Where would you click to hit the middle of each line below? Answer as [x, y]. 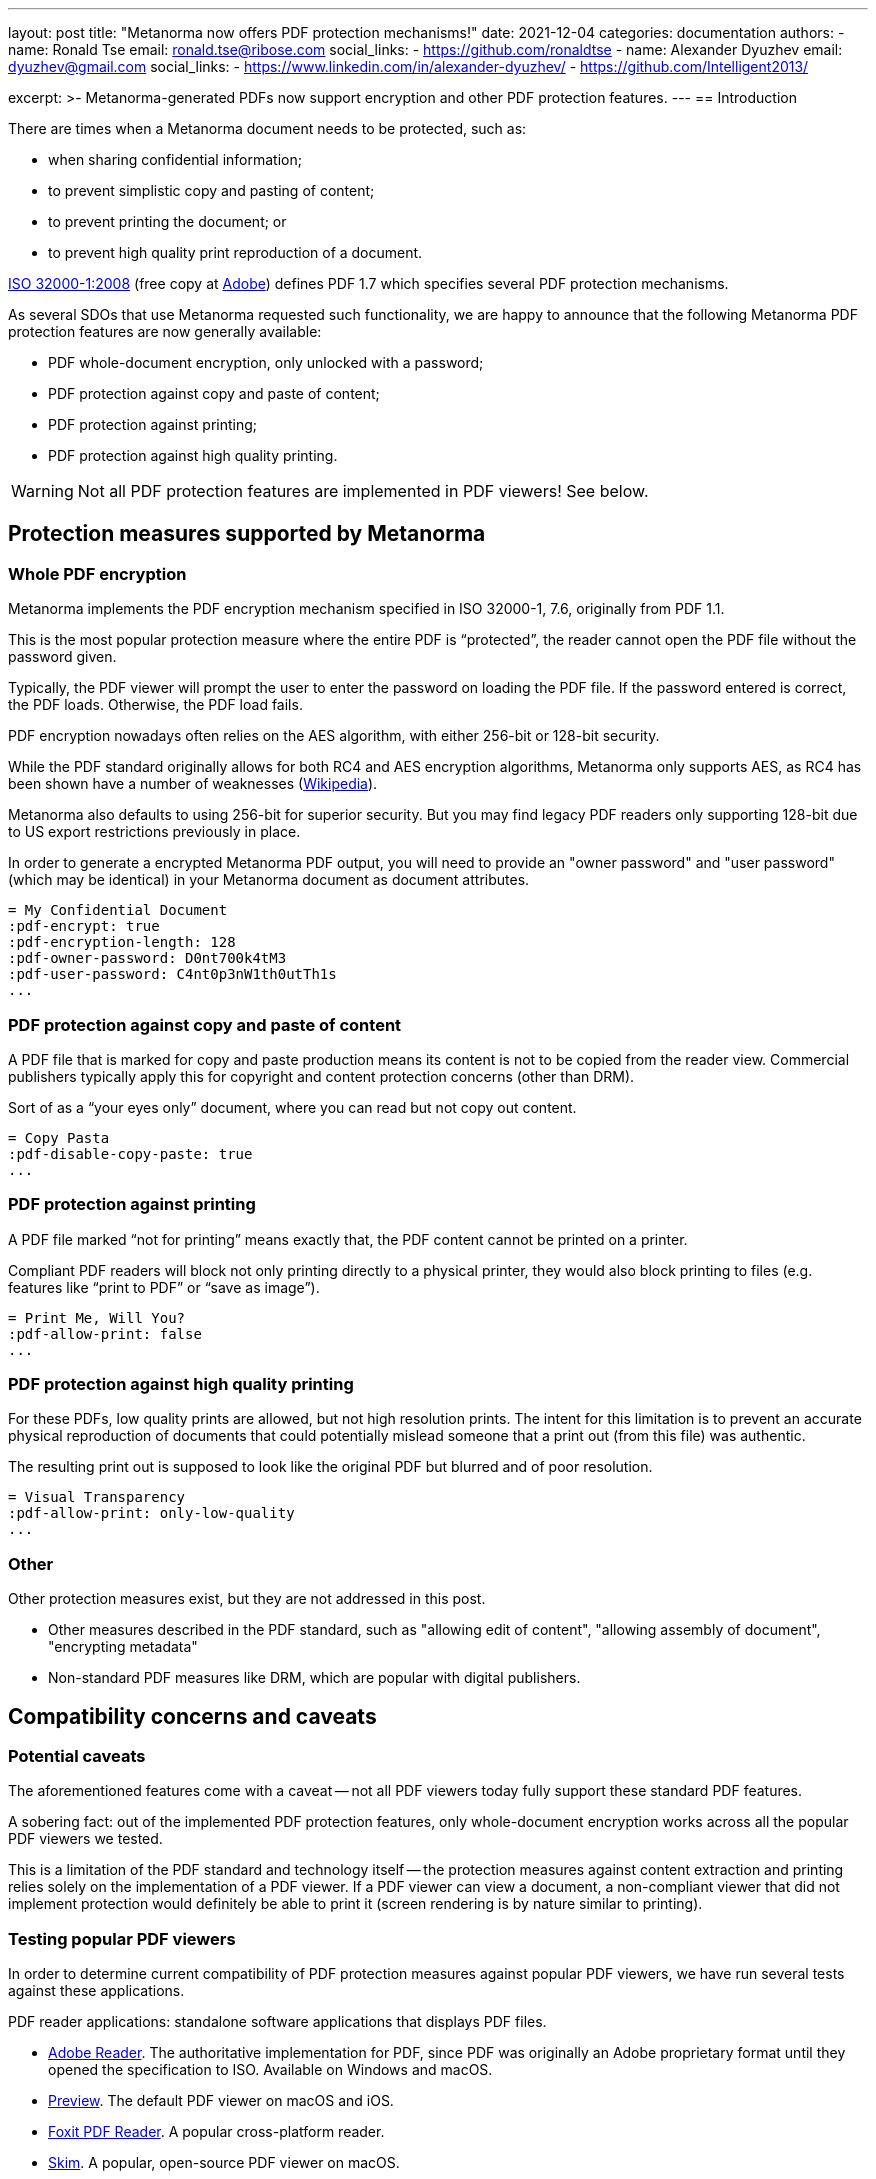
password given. [62, 657]
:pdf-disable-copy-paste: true [130, 1153]
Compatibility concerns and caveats [192, 1716]
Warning [42, 491]
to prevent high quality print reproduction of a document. [235, 252]
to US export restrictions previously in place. [154, 832]
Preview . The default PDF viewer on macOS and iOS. [221, 2101]
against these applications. [96, 1991]
